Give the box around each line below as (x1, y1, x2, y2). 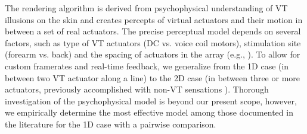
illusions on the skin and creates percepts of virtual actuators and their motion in (5, 13, 303, 25)
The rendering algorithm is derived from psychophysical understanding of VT (5, 2, 288, 14)
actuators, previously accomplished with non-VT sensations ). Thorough (5, 83, 269, 95)
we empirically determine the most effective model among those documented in (5, 106, 293, 119)
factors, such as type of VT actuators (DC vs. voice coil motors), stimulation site (5, 36, 301, 49)
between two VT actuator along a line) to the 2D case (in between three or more (5, 71, 300, 84)
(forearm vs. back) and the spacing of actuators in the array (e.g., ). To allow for (5, 48, 300, 60)
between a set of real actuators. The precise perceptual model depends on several (5, 25, 301, 37)
